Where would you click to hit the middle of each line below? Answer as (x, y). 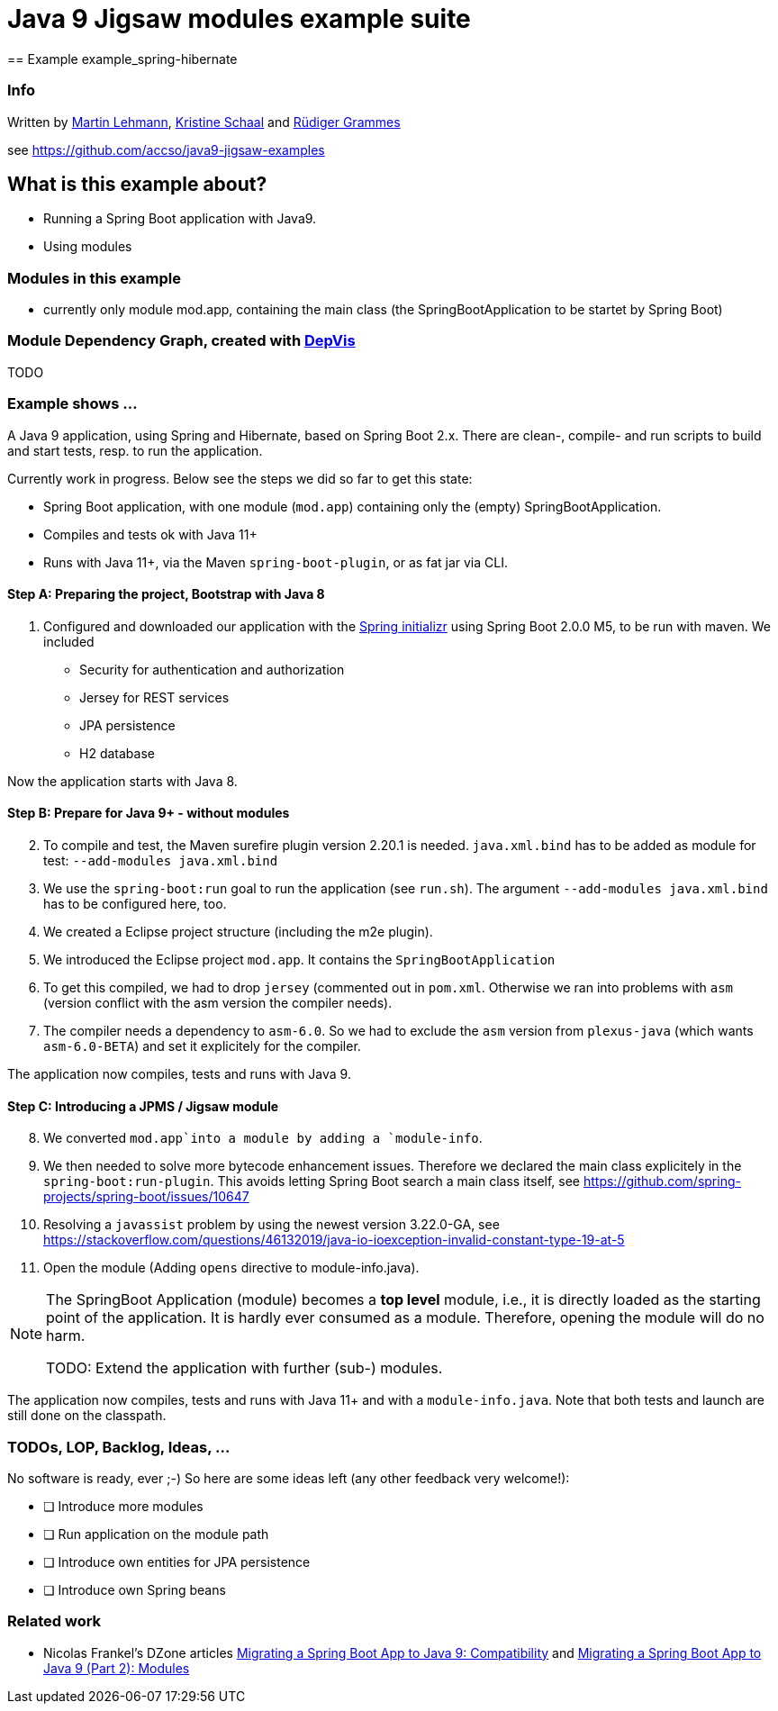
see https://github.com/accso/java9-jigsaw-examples (166, 149)
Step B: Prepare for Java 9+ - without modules (149, 813)
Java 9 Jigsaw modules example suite (239, 19)
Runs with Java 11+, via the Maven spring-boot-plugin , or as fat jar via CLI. (276, 562)
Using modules (88, 247)
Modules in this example (94, 278)
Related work (54, 1621)
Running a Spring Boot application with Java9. (180, 219)
